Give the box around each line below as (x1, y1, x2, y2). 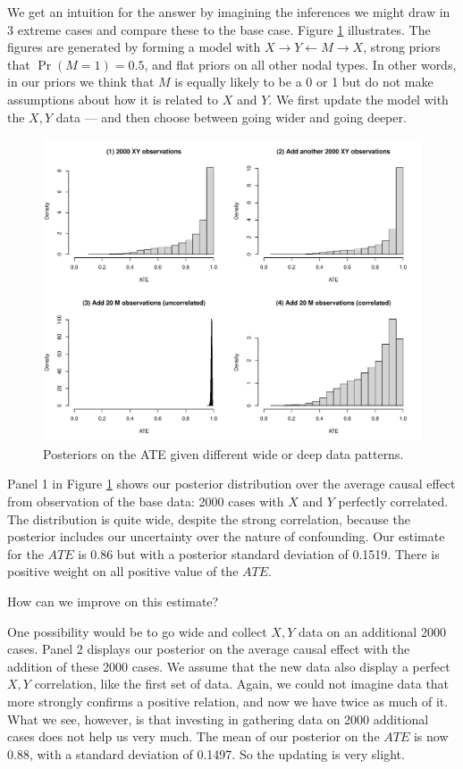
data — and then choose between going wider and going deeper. (55, 107, 407, 126)
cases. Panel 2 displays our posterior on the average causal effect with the (7, 639, 410, 658)
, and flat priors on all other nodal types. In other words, (144, 54, 457, 73)
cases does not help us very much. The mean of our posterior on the (7, 727, 380, 746)
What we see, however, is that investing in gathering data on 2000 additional (7, 709, 429, 728)
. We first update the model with (268, 89, 449, 108)
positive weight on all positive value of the (7, 562, 239, 581)
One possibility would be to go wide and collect (7, 622, 267, 640)
